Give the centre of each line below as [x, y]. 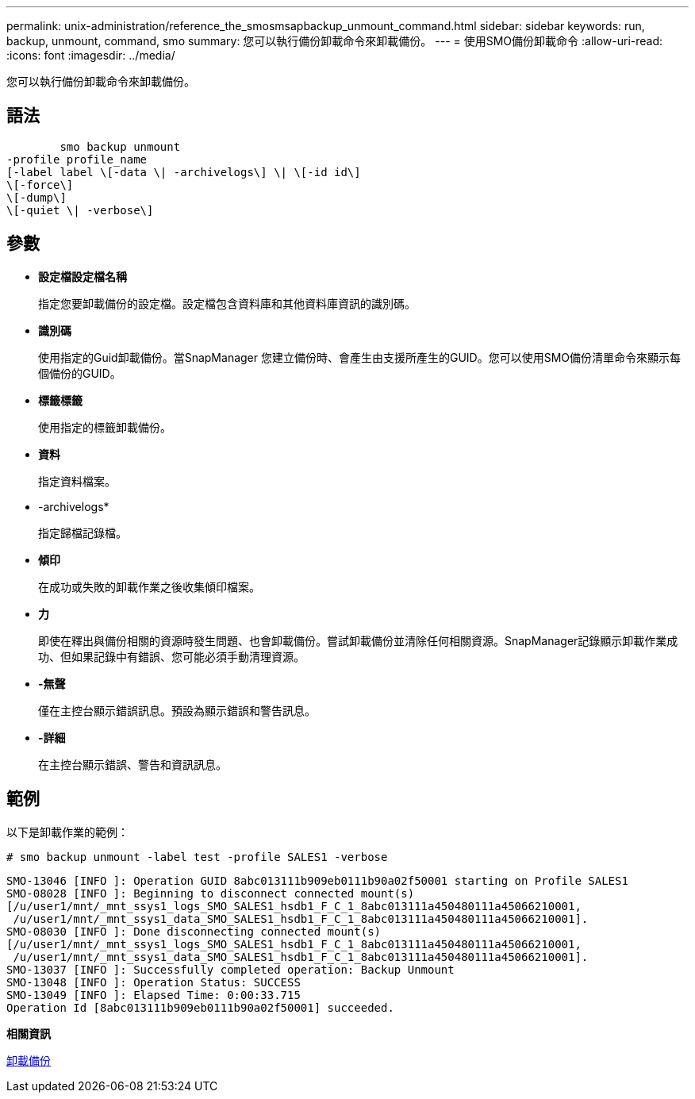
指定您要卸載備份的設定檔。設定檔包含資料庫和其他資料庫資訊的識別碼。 [227, 303]
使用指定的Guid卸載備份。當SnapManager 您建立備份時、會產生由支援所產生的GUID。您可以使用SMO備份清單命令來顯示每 [360, 357]
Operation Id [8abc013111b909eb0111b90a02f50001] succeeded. [200, 1007]
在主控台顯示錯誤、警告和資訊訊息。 [132, 764]
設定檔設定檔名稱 [83, 276]
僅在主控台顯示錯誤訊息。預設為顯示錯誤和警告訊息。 [177, 710]
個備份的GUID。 [80, 373]
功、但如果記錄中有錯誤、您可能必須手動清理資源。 [171, 656]
